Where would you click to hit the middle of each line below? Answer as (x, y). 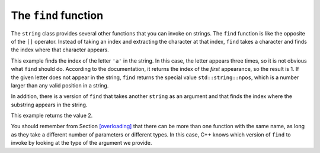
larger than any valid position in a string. (60, 85)
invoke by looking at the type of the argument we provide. (81, 143)
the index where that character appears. (60, 50)
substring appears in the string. (49, 105)
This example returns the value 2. (52, 116)
